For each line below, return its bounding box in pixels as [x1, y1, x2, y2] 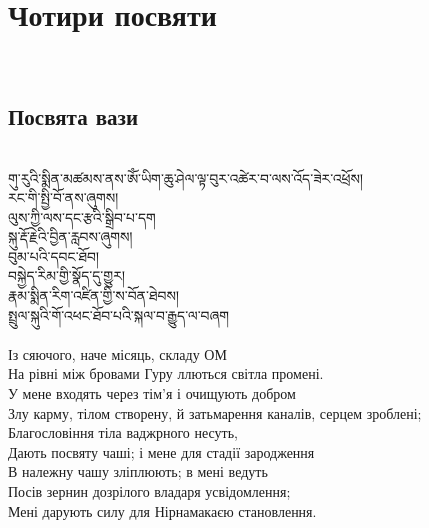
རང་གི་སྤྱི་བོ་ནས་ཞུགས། [8, 187, 119, 208]
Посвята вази [8, 101, 139, 132]
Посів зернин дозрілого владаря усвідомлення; [8, 481, 291, 502]
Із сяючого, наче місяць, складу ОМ [8, 343, 227, 364]
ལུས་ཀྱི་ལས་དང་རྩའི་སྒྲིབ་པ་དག [8, 206, 156, 227]
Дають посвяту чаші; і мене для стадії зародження [8, 441, 315, 462]
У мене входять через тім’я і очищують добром [8, 383, 296, 404]
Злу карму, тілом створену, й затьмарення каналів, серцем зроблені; [8, 402, 422, 423]
